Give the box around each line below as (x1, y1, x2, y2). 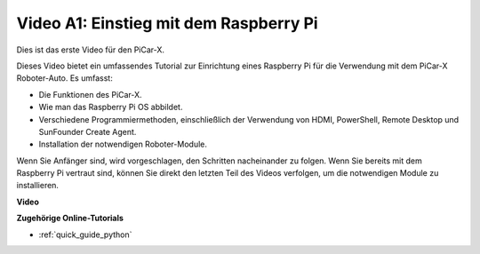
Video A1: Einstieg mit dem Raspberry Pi (16, 13, 319, 33)
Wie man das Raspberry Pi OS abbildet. (38, 102, 183, 113)
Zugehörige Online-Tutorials (16, 213, 124, 224)
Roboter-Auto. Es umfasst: (16, 73, 113, 83)
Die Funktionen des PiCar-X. (38, 89, 142, 99)
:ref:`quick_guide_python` (38, 229, 132, 240)
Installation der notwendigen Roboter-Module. (38, 139, 208, 150)
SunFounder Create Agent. (38, 126, 137, 137)
